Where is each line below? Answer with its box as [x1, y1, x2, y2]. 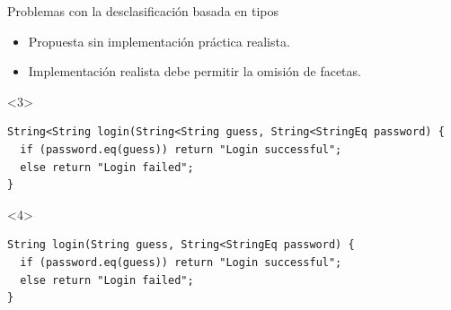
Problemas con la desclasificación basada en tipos [7, 2, 279, 20]
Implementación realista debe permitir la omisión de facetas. [28, 62, 361, 81]
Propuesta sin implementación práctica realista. [28, 31, 290, 50]
